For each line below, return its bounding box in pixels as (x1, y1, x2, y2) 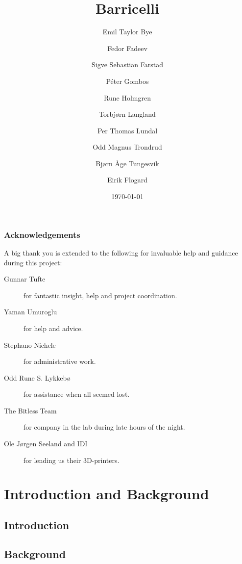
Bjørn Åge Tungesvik (96, 158, 159, 168)
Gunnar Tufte (4, 274, 46, 284)
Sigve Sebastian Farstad (92, 59, 163, 70)
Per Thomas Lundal (97, 125, 158, 135)
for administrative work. (24, 356, 96, 366)
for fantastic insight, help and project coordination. (24, 290, 177, 300)
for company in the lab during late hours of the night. (24, 422, 185, 432)
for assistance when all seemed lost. (24, 389, 130, 399)
